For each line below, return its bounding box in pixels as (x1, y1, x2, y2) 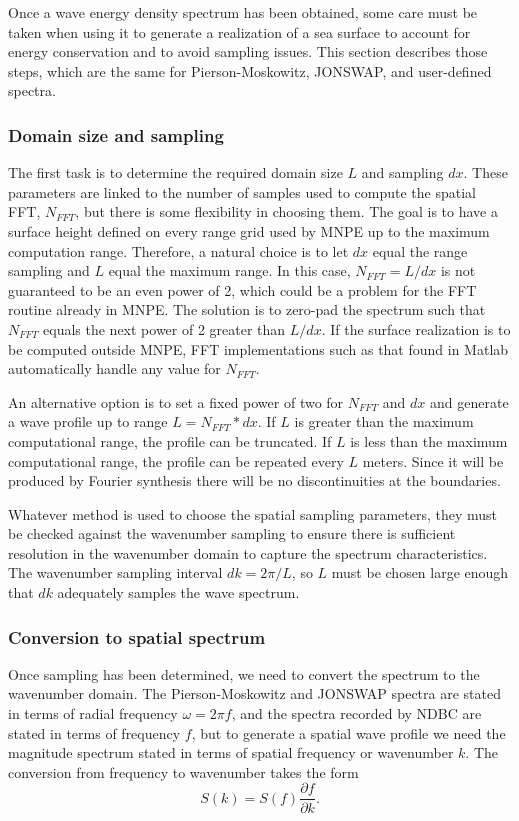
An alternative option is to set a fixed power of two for (8, 391, 344, 412)
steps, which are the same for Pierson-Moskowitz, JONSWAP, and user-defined (8, 60, 492, 81)
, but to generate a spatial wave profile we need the (191, 722, 506, 743)
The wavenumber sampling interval (8, 562, 223, 583)
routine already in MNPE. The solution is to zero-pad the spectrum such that (8, 299, 486, 320)
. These (463, 162, 508, 183)
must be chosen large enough (331, 562, 509, 583)
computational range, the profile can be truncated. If (8, 430, 332, 451)
